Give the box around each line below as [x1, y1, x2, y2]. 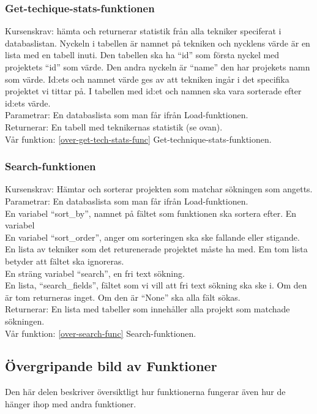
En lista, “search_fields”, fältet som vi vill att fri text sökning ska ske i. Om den [5, 279, 307, 292]
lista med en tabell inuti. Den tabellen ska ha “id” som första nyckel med [5, 48, 280, 61]
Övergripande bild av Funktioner [5, 356, 217, 375]
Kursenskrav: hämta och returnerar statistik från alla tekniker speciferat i [5, 24, 282, 37]
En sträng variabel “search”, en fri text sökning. [5, 266, 185, 279]
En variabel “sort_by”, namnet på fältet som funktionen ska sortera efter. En [5, 206, 297, 219]
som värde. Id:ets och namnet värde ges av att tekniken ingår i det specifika [5, 72, 289, 85]
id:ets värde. [5, 96, 51, 109]
